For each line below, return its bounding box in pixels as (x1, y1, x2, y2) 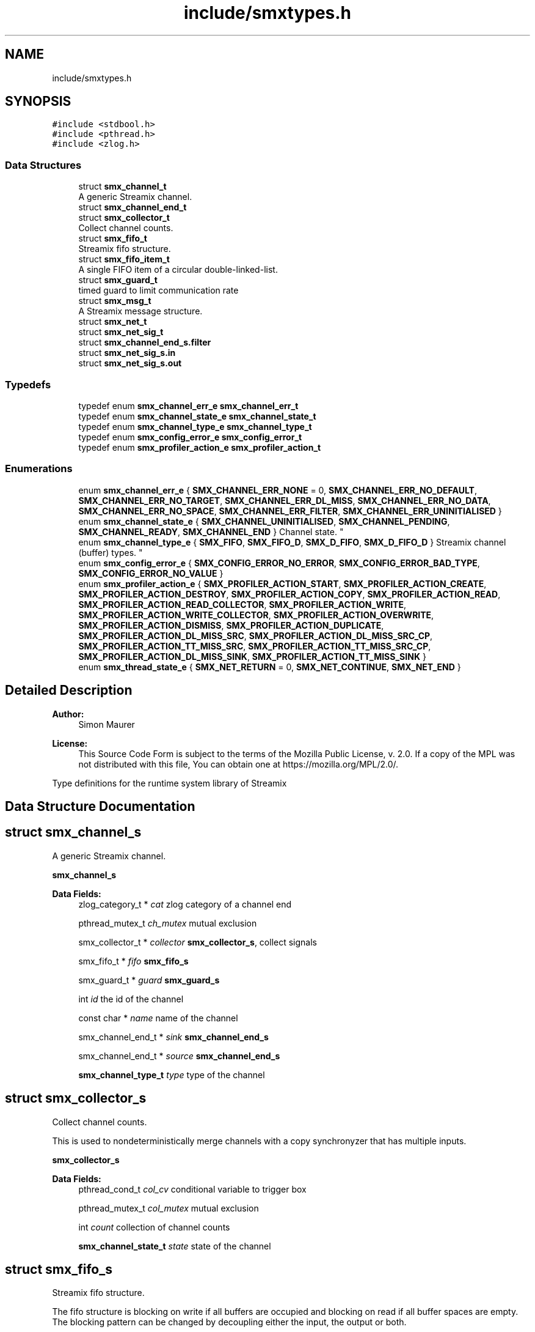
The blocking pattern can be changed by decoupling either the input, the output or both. (52, 1317, 407, 1328)
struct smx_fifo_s (5, 1262, 112, 1278)
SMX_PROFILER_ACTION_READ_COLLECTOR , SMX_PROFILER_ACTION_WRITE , (78, 599, 407, 610)
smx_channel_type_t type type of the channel (78, 1069, 265, 1080)
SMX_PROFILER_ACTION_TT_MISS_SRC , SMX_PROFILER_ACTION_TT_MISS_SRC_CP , (78, 640, 431, 651)
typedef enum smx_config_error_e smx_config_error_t (78, 431, 302, 442)
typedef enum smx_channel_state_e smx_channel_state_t (78, 410, 316, 421)
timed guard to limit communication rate (78, 285, 239, 296)
